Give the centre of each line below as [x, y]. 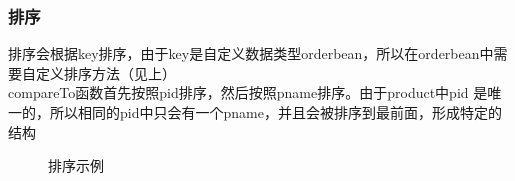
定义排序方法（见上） [105, 72]
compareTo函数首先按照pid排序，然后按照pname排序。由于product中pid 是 [248, 92]
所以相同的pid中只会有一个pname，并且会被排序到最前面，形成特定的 [275, 112]
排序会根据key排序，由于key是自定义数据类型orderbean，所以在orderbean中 [251, 53]
